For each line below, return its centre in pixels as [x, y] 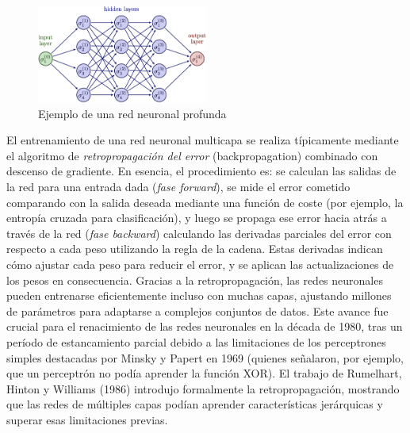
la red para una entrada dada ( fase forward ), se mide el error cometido [178, 186]
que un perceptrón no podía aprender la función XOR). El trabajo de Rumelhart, [204, 373]
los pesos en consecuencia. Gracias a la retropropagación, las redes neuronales [195, 280]
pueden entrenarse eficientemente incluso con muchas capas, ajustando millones [199, 295]
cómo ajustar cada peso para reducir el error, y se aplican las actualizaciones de [200, 264]
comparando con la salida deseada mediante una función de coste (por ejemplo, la [205, 202]
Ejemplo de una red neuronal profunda [132, 113]
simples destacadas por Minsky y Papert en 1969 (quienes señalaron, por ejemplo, [205, 357]
